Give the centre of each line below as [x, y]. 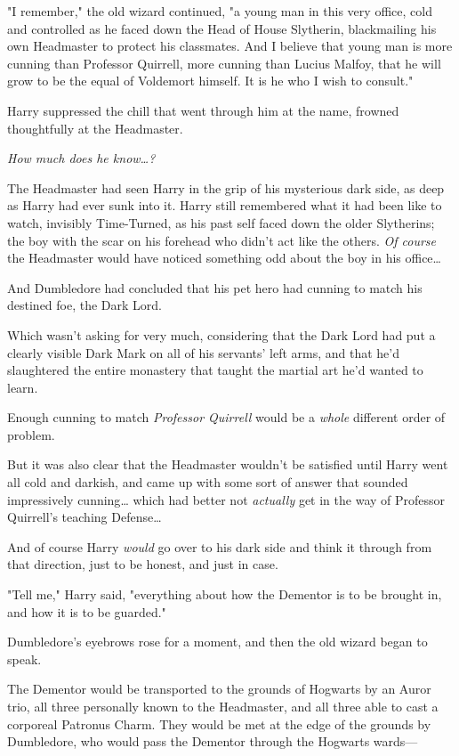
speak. [24, 658]
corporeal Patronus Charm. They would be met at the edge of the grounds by [219, 723]
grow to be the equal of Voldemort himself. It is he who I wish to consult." [210, 81]
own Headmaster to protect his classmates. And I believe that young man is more [230, 46]
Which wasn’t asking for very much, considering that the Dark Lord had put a [221, 334]
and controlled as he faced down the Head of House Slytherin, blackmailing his [222, 28]
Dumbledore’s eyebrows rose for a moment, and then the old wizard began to [217, 642]
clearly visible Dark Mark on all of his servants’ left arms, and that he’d [204, 352]
